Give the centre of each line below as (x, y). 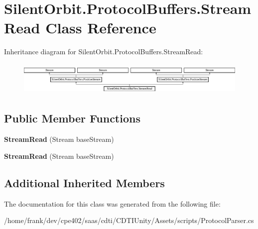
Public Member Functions (72, 118)
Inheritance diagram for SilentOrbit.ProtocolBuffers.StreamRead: (104, 52)
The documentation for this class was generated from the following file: (112, 203)
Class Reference (101, 28)
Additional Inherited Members (84, 182)
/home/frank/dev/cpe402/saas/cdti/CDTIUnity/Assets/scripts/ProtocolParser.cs (129, 220)
